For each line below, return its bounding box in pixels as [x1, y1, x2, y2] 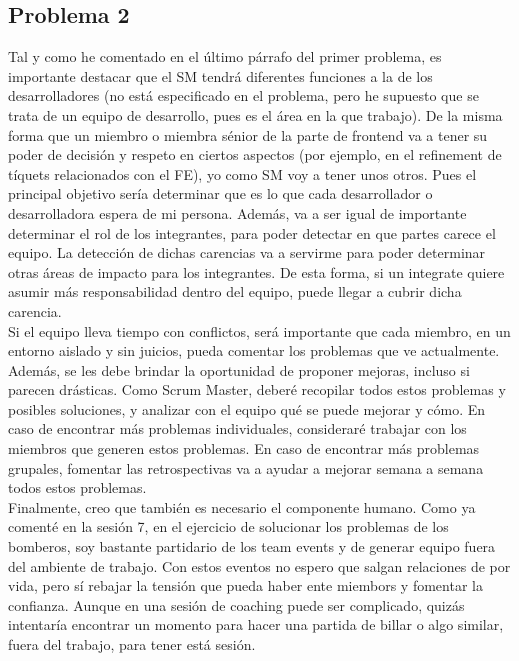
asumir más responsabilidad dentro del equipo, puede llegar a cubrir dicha [8, 281, 462, 302]
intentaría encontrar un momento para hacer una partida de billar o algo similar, [8, 614, 504, 635]
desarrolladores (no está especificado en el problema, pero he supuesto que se [8, 85, 479, 106]
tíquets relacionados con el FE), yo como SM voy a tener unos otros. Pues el [8, 163, 477, 184]
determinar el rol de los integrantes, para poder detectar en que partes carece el [8, 222, 496, 243]
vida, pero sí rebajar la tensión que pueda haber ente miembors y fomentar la [8, 575, 483, 596]
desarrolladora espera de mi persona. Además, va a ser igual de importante [8, 202, 467, 223]
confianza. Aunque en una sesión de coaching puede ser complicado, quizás [8, 594, 465, 615]
